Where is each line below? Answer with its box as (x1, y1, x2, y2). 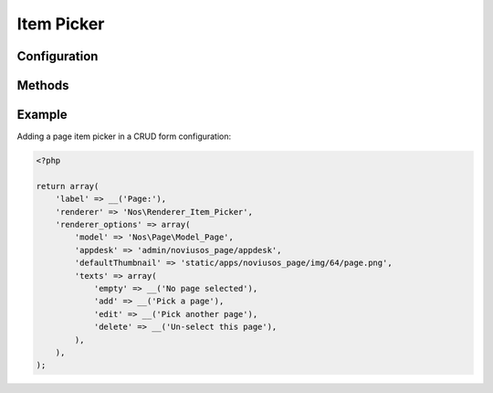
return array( (36, 181, 100, 191)
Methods (16, 78, 69, 93)
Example (16, 107, 68, 122)
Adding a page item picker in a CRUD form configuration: (16, 131, 232, 142)
